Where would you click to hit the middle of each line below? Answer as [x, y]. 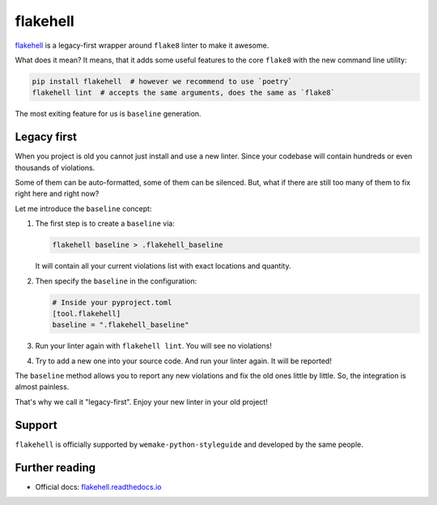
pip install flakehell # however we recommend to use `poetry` [162, 81]
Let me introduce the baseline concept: [83, 208]
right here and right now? [57, 193]
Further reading [55, 467]
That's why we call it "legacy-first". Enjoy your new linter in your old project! [142, 401]
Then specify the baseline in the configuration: [116, 281]
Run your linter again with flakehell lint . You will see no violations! [154, 346]
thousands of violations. [55, 168]
